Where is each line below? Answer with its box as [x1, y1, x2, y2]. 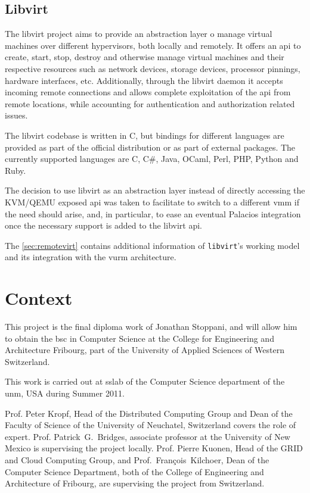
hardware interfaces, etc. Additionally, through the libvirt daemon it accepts [5, 74, 283, 86]
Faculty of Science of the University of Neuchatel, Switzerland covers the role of [5, 419, 296, 431]
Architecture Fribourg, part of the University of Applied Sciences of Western [5, 344, 284, 356]
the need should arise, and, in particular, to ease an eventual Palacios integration [5, 207, 301, 220]
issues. [5, 109, 28, 121]
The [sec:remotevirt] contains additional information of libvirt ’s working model [5, 239, 300, 251]
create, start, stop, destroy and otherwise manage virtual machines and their [5, 51, 284, 63]
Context [5, 286, 73, 310]
